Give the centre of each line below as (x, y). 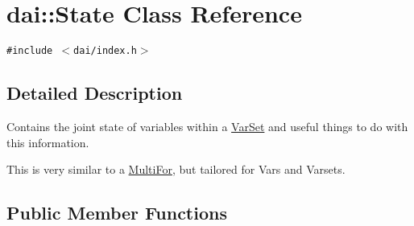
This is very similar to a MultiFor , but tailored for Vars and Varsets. (176, 169)
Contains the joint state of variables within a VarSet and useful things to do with (207, 126)
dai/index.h (105, 51)
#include (30, 51)
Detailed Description (95, 93)
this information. (48, 142)
